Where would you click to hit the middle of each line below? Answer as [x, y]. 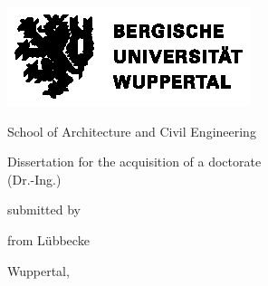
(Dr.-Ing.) [34, 179]
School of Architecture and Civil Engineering [132, 131]
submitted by [44, 210]
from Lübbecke [48, 239]
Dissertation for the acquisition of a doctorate [134, 162]
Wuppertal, [38, 270]
